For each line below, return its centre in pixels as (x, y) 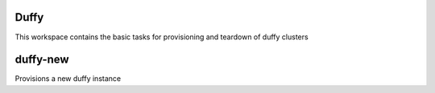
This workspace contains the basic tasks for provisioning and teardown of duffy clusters (162, 37)
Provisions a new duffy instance (68, 79)
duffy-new (42, 60)
